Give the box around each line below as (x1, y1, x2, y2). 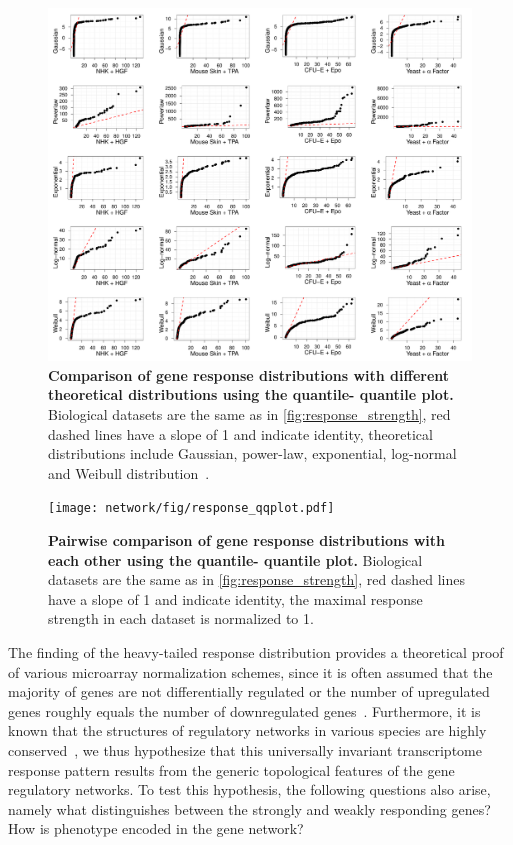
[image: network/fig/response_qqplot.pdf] (48, 501, 335, 516)
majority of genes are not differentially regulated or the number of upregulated (8, 681, 490, 702)
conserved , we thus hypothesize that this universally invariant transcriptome (8, 739, 482, 760)
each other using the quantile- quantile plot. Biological (48, 549, 423, 570)
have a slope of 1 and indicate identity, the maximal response (48, 588, 423, 609)
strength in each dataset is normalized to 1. (48, 608, 314, 629)
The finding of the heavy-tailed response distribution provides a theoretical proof (8, 641, 504, 662)
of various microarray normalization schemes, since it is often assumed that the (8, 661, 493, 682)
